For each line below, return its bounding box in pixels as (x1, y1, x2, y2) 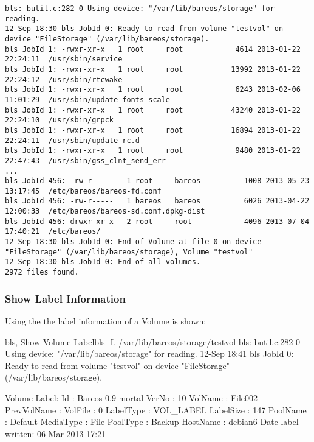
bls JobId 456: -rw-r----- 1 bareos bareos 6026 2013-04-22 (5, 197, 310, 206)
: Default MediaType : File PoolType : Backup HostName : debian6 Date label (5, 415, 299, 428)
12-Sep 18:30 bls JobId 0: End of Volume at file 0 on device (5, 237, 262, 247)
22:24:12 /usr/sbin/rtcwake (5, 75, 123, 84)
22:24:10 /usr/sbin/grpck (5, 116, 114, 125)
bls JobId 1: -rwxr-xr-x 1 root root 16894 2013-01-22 (5, 125, 301, 135)
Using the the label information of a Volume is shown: (5, 314, 206, 327)
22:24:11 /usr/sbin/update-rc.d (5, 136, 140, 145)
